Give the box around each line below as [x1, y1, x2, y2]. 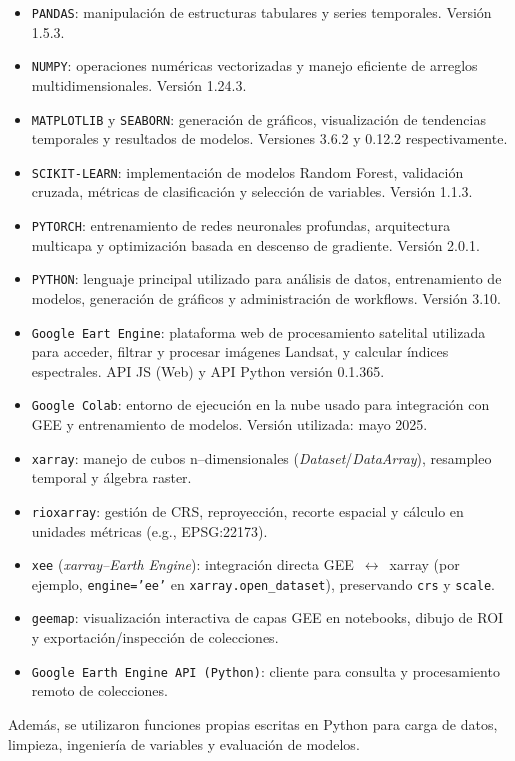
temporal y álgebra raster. [31, 467, 192, 488]
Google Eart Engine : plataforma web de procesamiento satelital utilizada [31, 321, 486, 342]
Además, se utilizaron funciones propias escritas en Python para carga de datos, [8, 713, 498, 734]
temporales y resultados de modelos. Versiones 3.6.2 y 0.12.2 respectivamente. [31, 128, 508, 149]
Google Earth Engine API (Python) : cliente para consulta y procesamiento [31, 660, 500, 681]
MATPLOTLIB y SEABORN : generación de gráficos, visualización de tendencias [31, 108, 486, 129]
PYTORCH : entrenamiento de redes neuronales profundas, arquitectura [31, 215, 451, 235]
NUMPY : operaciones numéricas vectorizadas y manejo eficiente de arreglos [31, 55, 478, 76]
